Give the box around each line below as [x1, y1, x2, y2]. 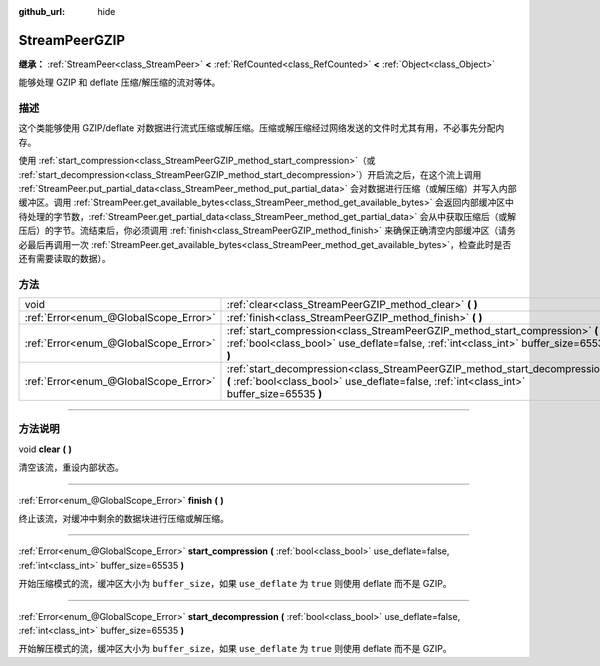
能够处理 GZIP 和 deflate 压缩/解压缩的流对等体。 [18, 76, 221, 89]
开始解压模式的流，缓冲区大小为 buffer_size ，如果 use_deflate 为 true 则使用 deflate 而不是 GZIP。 [18, 643, 452, 655]
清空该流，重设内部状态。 [18, 461, 124, 474]
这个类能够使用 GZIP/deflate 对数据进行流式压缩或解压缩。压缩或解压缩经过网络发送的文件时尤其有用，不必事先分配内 [18, 122, 505, 134]
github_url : [18, 6, 65, 17]
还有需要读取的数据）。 [18, 252, 111, 264]
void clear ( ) [18, 443, 72, 455]
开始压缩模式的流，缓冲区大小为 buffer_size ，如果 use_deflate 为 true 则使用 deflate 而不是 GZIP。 [18, 578, 452, 590]
